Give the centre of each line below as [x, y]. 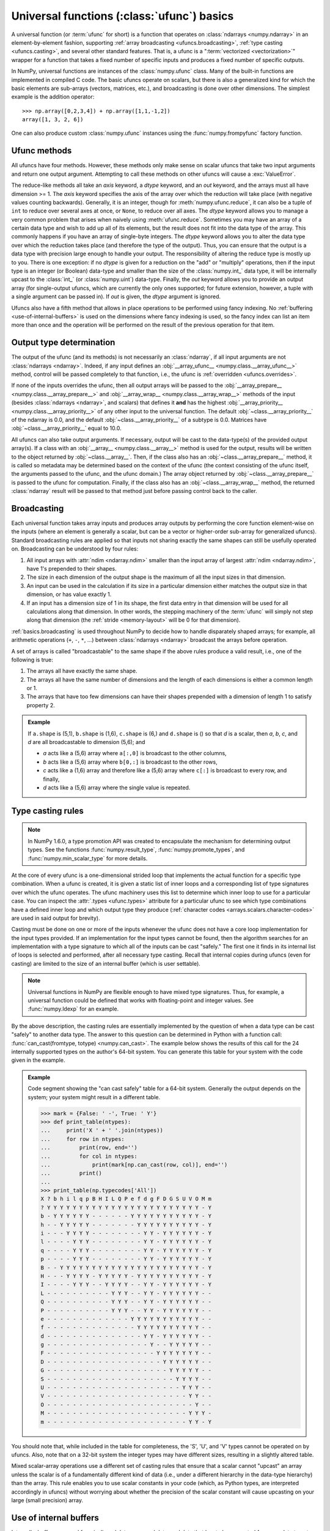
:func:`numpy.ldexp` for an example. [73, 1009]
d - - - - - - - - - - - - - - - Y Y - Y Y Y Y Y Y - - [126, 1336]
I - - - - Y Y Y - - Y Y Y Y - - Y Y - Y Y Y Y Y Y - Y [126, 1285]
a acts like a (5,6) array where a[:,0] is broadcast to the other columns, [135, 753]
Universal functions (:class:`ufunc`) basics [123, 16]
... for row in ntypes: [82, 1139]
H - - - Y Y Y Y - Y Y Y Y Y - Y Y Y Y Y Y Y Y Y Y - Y [126, 1276]
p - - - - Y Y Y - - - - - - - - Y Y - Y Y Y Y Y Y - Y [126, 1259]
